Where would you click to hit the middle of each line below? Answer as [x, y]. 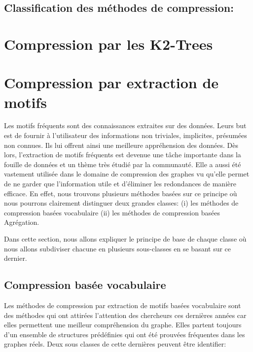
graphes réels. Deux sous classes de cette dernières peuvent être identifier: [115, 344]
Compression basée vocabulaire [85, 285]
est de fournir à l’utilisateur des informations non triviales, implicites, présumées [126, 135]
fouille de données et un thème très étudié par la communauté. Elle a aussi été [123, 164]
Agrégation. [22, 222]
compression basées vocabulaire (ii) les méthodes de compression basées [112, 212]
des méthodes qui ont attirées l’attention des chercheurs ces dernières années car [125, 315]
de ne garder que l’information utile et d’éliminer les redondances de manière [120, 184]
